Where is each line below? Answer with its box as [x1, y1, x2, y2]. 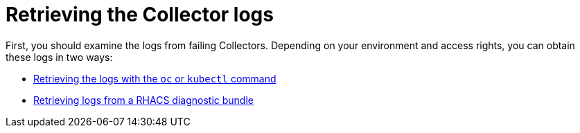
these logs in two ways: [6, 51, 113, 63]
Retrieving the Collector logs [6, 3, 274, 26]
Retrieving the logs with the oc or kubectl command [33, 72, 276, 85]
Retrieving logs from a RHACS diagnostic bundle [33, 94, 254, 106]
